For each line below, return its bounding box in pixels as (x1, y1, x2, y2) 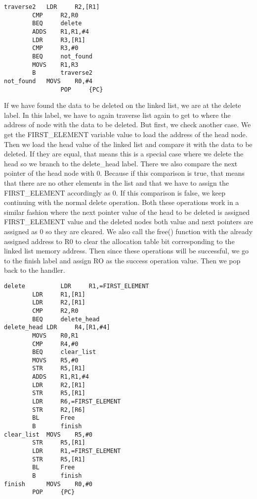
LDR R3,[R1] (32, 36, 86, 44)
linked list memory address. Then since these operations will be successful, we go (4, 246, 249, 256)
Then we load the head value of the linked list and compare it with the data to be (4, 139, 253, 149)
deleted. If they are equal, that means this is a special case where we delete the (4, 149, 244, 159)
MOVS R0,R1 (32, 332, 79, 339)
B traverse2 (32, 69, 92, 77)
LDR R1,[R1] (32, 291, 86, 298)
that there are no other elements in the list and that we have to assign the (4, 177, 229, 188)
